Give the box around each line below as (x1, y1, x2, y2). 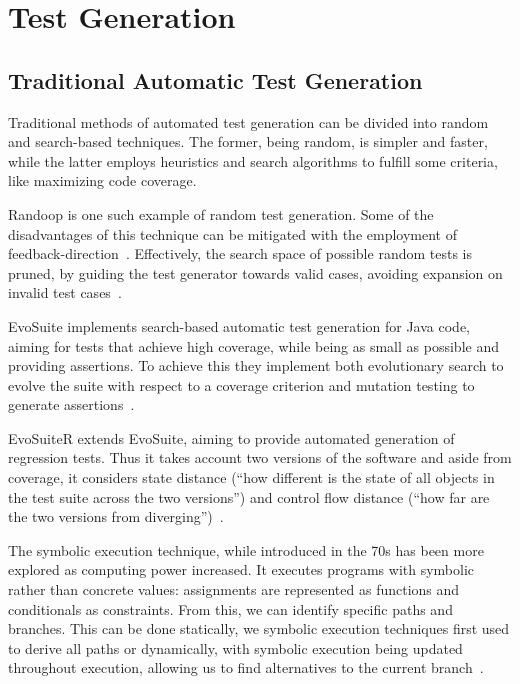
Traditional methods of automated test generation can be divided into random (8, 111, 489, 132)
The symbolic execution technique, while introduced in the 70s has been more (8, 539, 484, 560)
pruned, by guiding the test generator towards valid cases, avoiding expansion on (8, 262, 503, 283)
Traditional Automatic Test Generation (8, 64, 423, 95)
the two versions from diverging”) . (8, 506, 224, 527)
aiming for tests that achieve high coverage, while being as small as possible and (8, 335, 499, 356)
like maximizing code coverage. (8, 170, 197, 191)
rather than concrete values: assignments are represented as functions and (8, 579, 460, 600)
